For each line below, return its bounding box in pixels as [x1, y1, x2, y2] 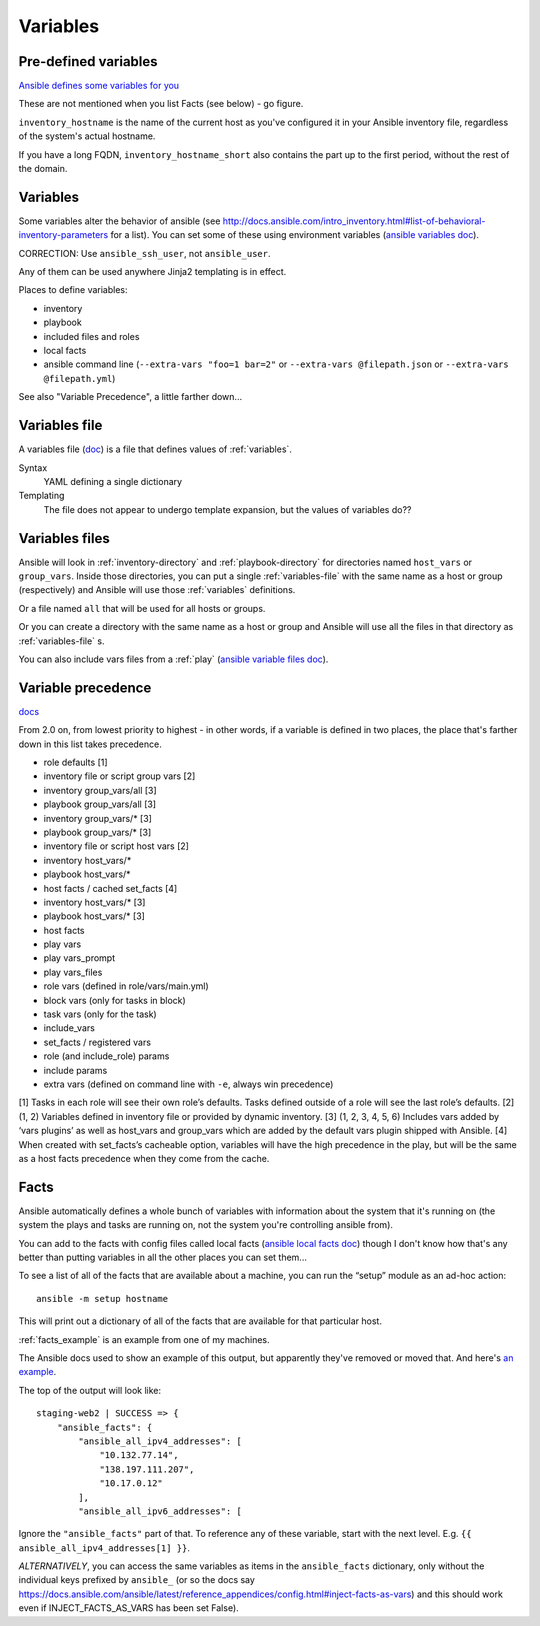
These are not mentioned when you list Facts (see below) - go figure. [18, 98, 304, 110]
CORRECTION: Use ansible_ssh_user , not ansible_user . [18, 247, 271, 259]
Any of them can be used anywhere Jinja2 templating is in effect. [18, 266, 287, 278]
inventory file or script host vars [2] [43, 840, 190, 852]
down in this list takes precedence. [18, 738, 162, 750]
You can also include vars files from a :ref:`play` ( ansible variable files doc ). [18, 653, 329, 665]
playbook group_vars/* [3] [43, 826, 152, 838]
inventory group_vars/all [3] [43, 784, 157, 796]
